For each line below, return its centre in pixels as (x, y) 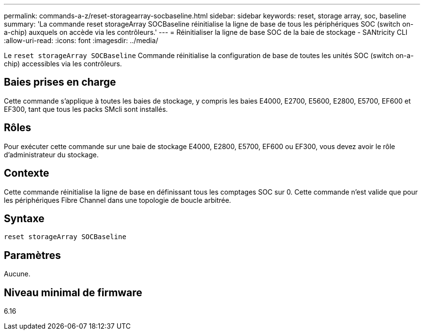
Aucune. (17, 274)
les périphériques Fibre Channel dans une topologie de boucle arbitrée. (118, 200)
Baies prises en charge (60, 82)
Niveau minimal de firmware (73, 292)
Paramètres (32, 255)
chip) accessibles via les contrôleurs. (63, 64)
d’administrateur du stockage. (51, 154)
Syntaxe (24, 218)
